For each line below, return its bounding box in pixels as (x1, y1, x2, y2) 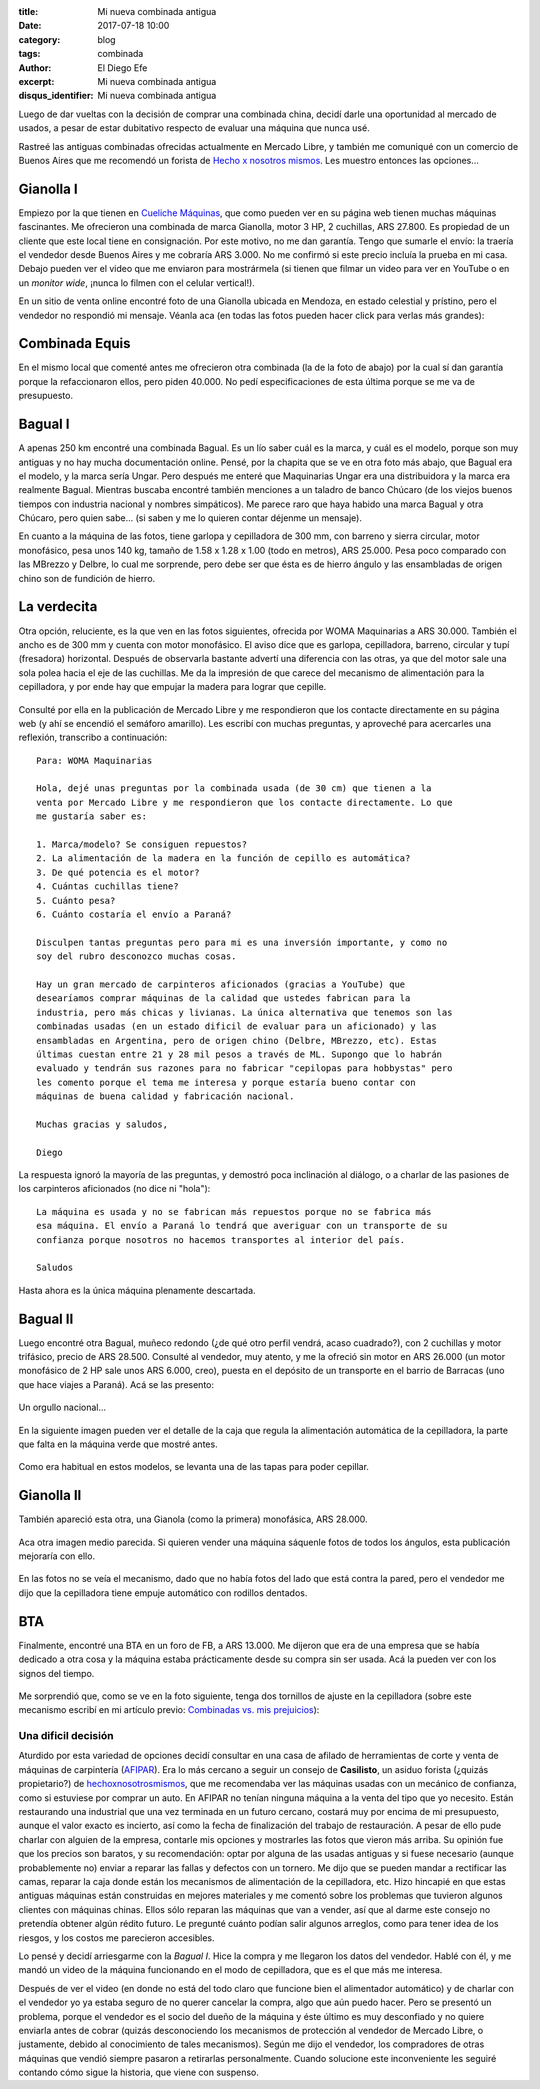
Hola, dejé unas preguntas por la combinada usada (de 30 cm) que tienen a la (36, 783, 432, 794)
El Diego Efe (97, 61, 148, 74)
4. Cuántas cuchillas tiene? (36, 881, 179, 892)
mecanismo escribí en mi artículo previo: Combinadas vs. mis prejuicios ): (18, 1704, 320, 1716)
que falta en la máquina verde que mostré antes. (18, 1438, 219, 1450)
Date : (18, 20, 42, 32)
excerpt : (18, 75, 55, 87)
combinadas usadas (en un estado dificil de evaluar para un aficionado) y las (36, 1021, 437, 1032)
